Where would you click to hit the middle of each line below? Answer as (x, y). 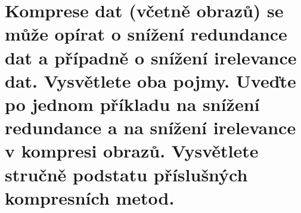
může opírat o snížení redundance (146, 34)
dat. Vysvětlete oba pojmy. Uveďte (150, 80)
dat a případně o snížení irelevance (151, 57)
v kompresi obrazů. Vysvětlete (132, 151)
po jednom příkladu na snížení (132, 104)
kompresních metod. (90, 197)
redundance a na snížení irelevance (150, 127)
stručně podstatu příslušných (126, 174)
